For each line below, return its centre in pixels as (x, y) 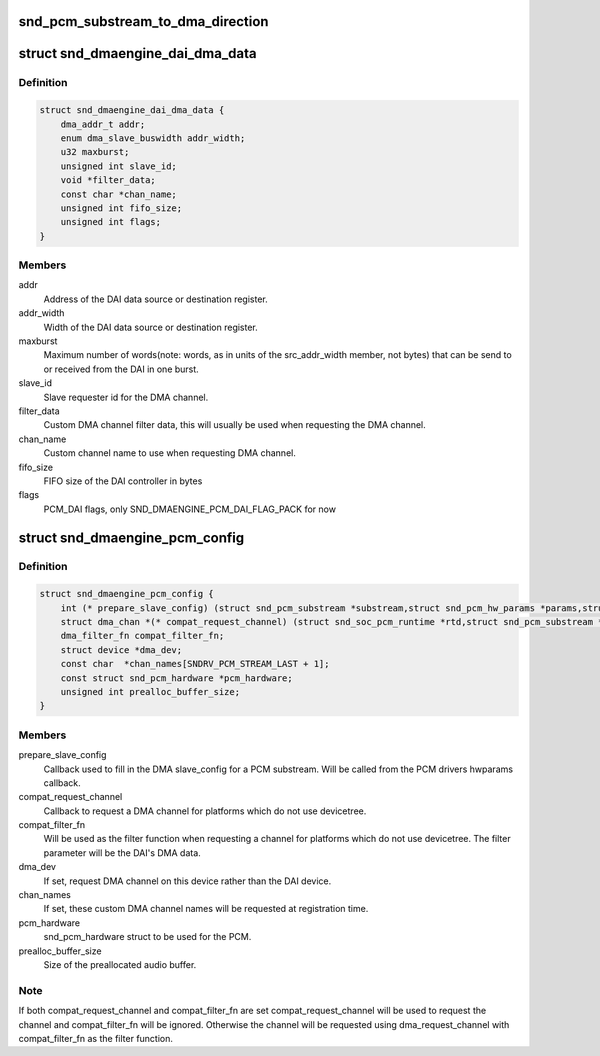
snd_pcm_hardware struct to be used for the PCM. (147, 937)
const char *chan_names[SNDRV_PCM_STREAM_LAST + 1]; (195, 664)
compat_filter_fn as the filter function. (96, 1038)
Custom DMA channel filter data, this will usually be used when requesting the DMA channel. (235, 425)
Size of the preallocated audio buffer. (120, 964)
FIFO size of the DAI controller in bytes (123, 481)
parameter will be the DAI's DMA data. (122, 852)
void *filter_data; (108, 180)
